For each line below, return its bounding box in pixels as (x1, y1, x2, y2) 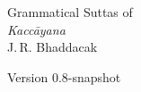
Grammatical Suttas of (7, 3, 133, 21)
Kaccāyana (7, 20, 66, 38)
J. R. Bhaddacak (7, 38, 98, 56)
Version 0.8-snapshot (7, 67, 121, 86)
